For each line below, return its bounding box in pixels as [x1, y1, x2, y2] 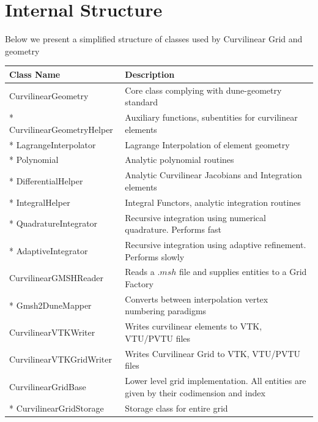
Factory [125, 277, 153, 290]
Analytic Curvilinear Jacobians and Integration [125, 168, 302, 181]
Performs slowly [125, 250, 185, 263]
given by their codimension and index [125, 386, 265, 399]
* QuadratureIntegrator [9, 217, 98, 230]
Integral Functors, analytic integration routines [125, 195, 301, 208]
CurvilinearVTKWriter [9, 326, 95, 339]
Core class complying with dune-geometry [125, 83, 282, 96]
